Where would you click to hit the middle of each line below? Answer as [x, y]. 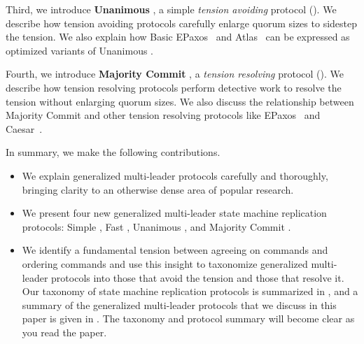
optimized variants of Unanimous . [79, 50]
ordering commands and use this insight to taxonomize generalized [165, 263]
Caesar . [24, 128]
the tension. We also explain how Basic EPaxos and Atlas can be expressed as [178, 37]
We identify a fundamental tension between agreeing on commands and [175, 250]
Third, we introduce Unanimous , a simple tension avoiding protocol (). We [171, 9]
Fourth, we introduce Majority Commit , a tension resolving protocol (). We [175, 74]
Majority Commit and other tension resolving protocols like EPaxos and [163, 115]
